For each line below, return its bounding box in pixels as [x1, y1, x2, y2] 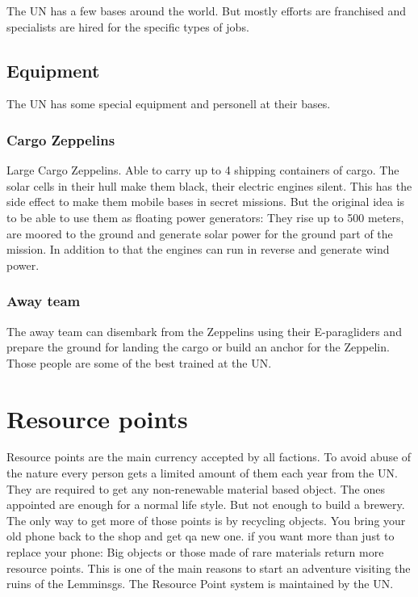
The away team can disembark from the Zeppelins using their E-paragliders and [6, 322, 402, 339]
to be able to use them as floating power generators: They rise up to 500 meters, [6, 208, 404, 225]
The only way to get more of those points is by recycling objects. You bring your [6, 511, 406, 528]
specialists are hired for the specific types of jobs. [6, 18, 249, 35]
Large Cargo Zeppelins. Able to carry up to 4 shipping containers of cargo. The [6, 162, 399, 179]
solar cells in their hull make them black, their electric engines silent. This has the [6, 177, 412, 194]
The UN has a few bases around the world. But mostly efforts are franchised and [6, 2, 407, 19]
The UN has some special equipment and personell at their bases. [6, 95, 331, 112]
